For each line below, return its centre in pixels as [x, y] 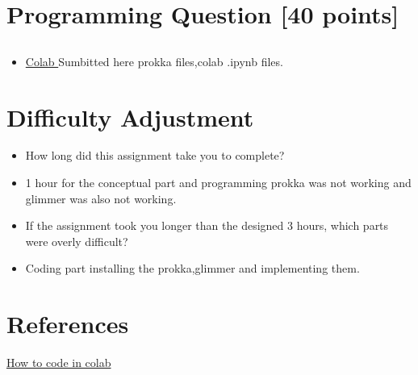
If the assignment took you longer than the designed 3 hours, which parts [207, 225]
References [68, 324]
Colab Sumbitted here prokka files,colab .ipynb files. [154, 61]
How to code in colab [59, 362]
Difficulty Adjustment [130, 117]
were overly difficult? [77, 241]
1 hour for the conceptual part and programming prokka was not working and [218, 183]
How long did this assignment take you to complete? [155, 155]
